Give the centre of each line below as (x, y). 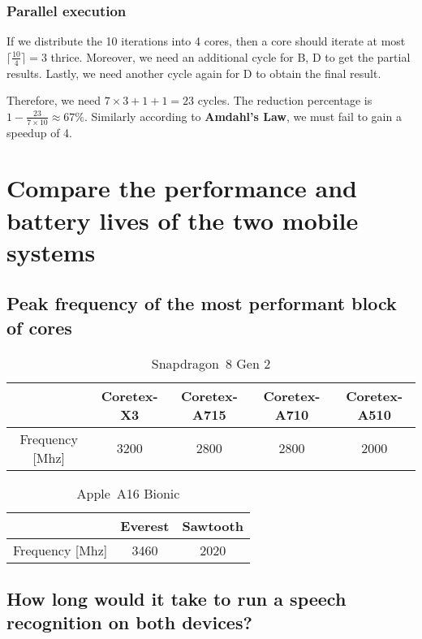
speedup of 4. (39, 132)
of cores (39, 327)
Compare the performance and (182, 188)
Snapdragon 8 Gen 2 (211, 363)
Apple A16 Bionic (128, 493)
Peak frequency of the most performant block (202, 303)
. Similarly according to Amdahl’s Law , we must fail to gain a (243, 116)
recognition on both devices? (129, 622)
